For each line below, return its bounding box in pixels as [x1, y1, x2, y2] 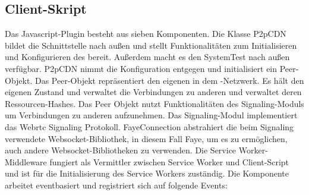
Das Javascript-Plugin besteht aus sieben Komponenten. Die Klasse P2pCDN [5, 27, 286, 40]
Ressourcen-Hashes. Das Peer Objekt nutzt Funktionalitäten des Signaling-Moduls [5, 97, 304, 109]
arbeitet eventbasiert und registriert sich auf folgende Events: [5, 178, 228, 191]
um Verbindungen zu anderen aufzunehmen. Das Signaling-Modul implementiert [5, 109, 298, 121]
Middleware [5, 155, 47, 168]
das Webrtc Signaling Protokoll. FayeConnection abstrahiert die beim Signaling [5, 120, 294, 133]
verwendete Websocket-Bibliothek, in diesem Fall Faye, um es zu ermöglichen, [5, 132, 288, 144]
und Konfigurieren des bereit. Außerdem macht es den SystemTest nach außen [5, 51, 290, 63]
